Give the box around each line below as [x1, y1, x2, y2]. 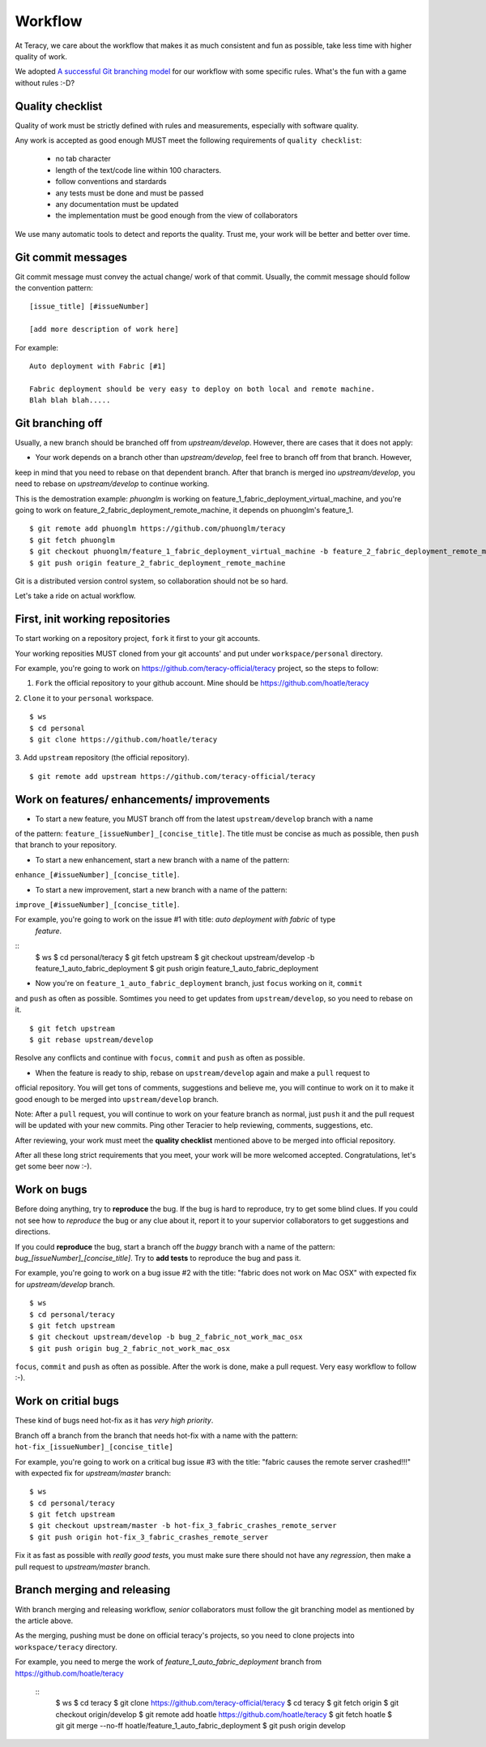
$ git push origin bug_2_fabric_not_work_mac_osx [29, 1344, 231, 1353]
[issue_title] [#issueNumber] [29, 302, 150, 312]
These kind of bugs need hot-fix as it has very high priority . [15, 1416, 214, 1426]
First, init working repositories [15, 613, 171, 626]
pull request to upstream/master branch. [15, 1562, 151, 1572]
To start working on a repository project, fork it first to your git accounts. [15, 634, 261, 643]
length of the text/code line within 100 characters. [55, 165, 222, 174]
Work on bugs [15, 1183, 87, 1197]
